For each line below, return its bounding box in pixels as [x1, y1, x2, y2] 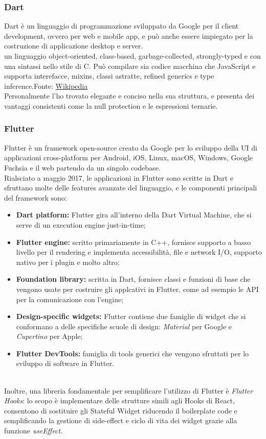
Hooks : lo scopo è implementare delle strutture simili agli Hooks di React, [4, 395, 235, 406]
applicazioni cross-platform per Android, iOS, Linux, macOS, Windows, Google [4, 152, 253, 163]
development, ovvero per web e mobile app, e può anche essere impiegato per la [4, 30, 253, 41]
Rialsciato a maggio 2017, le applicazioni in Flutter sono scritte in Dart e [4, 172, 234, 183]
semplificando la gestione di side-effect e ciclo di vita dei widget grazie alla [4, 415, 237, 426]
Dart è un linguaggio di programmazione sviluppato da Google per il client [4, 20, 239, 31]
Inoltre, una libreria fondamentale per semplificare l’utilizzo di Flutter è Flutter [4, 385, 253, 396]
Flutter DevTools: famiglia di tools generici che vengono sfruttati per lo [16, 348, 249, 358]
